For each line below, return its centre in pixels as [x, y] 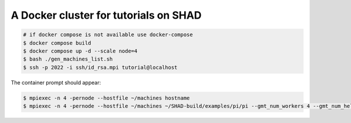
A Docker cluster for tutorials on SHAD [106, 15]
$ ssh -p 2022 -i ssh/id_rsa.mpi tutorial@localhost [100, 67]
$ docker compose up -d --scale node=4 [80, 51]
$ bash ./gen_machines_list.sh [68, 59]
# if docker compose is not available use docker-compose [108, 35]
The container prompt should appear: [56, 82]
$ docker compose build [57, 43]
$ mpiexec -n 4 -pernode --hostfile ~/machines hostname [106, 98]
